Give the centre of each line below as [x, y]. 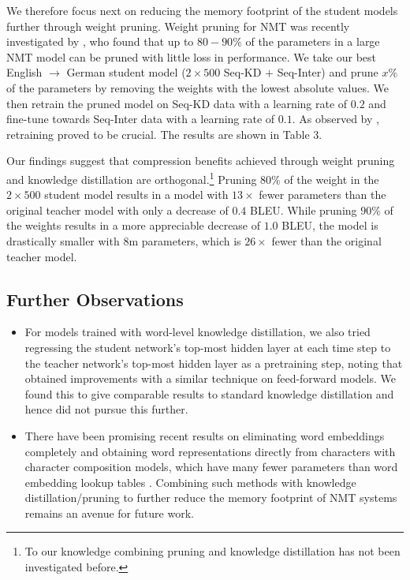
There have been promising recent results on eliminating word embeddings [205, 435]
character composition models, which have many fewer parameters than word [211, 467]
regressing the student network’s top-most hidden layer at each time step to [208, 347]
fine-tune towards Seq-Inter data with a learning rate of [141, 119]
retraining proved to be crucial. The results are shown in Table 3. [164, 134]
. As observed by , [335, 119]
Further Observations [95, 299]
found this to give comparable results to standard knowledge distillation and [209, 393]
